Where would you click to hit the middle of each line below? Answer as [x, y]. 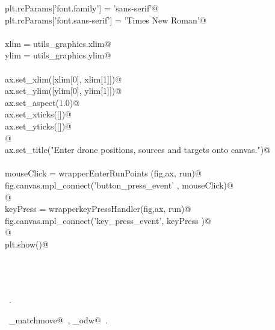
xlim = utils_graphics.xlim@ [58, 43]
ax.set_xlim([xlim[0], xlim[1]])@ [63, 79]
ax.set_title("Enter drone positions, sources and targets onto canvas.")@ [138, 150]
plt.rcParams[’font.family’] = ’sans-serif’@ [82, 8]
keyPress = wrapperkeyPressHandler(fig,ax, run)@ [98, 209]
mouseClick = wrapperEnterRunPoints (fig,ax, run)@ [103, 173]
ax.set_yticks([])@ [38, 126]
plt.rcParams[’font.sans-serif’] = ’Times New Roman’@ [106, 20]
